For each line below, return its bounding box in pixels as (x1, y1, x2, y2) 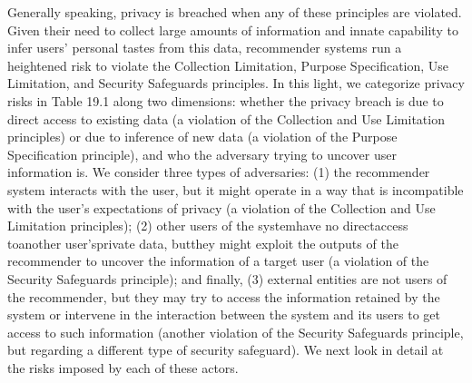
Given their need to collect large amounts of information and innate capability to (7, 20, 458, 39)
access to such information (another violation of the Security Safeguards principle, (7, 322, 464, 341)
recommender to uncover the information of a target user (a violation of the (7, 251, 429, 270)
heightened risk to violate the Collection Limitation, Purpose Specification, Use (7, 55, 449, 74)
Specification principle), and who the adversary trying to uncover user (7, 144, 397, 163)
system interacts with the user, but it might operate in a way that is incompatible (7, 180, 464, 199)
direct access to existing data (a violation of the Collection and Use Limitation (7, 109, 445, 128)
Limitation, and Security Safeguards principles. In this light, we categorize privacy (7, 74, 465, 93)
